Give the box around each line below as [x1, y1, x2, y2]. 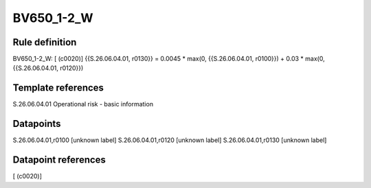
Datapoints [12, 118, 61, 130]
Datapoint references [12, 154, 106, 166]
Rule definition [12, 36, 77, 48]
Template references [12, 82, 104, 94]
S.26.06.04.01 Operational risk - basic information [12, 100, 154, 108]
